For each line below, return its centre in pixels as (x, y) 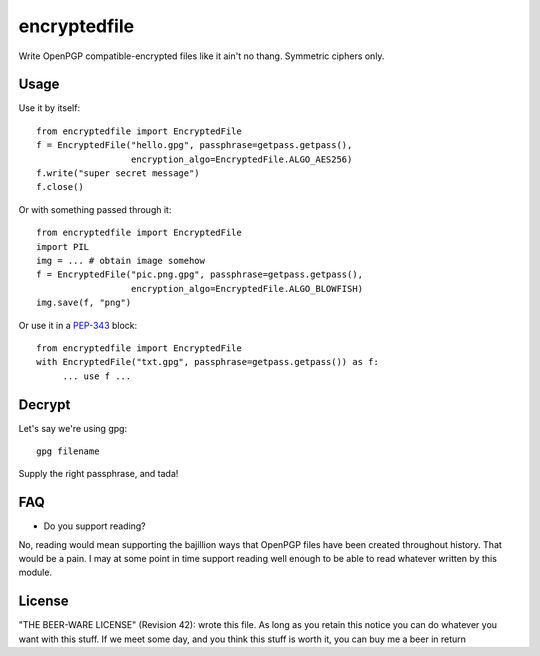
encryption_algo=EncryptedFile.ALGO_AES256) (241, 159)
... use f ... (97, 376)
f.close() (60, 187)
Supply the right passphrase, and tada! (98, 474)
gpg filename (68, 451)
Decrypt (44, 404)
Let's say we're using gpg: (73, 428)
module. (35, 572)
